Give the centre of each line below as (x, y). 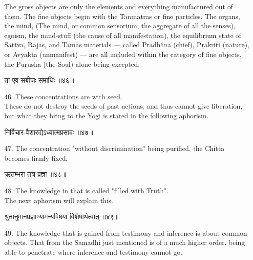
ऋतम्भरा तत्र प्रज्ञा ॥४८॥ (35, 174)
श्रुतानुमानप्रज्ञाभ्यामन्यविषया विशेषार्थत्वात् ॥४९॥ (62, 216)
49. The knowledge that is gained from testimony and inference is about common (126, 232)
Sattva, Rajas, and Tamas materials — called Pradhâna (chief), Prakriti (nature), (127, 45)
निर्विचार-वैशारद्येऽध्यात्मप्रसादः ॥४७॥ (49, 132)
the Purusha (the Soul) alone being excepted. (72, 64)
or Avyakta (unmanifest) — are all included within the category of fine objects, (123, 54)
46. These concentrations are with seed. (63, 96)
